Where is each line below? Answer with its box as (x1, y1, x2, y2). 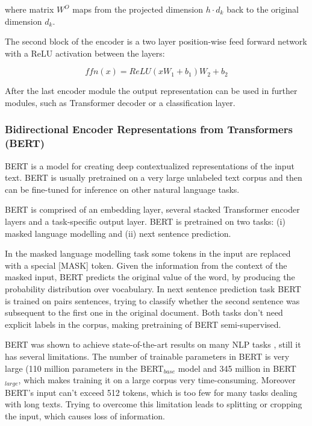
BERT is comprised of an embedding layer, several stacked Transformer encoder (5, 203, 300, 216)
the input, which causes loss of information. (5, 409, 165, 422)
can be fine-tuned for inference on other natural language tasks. (5, 183, 240, 195)
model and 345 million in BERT (178, 362, 296, 374)
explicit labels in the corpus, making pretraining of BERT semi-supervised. (5, 318, 281, 330)
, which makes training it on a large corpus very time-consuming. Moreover (18, 374, 296, 386)
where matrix (5, 3, 54, 15)
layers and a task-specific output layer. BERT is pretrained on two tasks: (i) (5, 215, 285, 228)
